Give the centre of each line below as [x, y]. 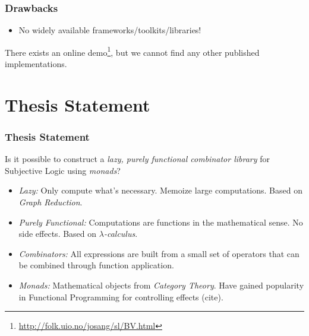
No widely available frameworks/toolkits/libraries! [110, 30]
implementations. [36, 64]
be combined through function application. [96, 265]
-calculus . [121, 234]
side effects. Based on [58, 234]
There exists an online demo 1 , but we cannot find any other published [132, 51]
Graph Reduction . [51, 202]
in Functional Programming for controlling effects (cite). [121, 297]
